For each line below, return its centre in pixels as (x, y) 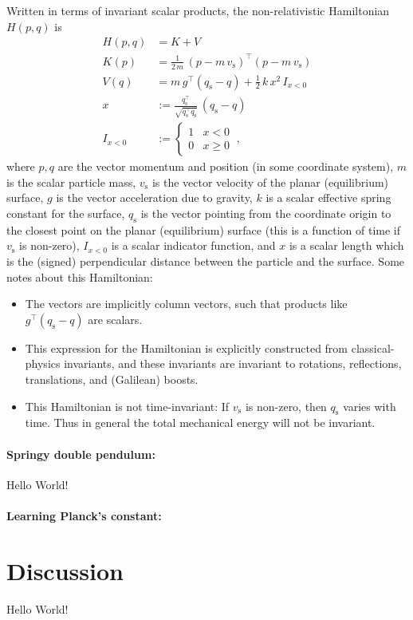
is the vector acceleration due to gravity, (154, 197)
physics (43, 363)
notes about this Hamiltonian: (80, 276)
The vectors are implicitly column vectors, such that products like (186, 304)
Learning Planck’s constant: (84, 515)
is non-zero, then (286, 406)
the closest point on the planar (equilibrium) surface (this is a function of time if (204, 229)
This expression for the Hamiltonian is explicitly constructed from (187, 348)
